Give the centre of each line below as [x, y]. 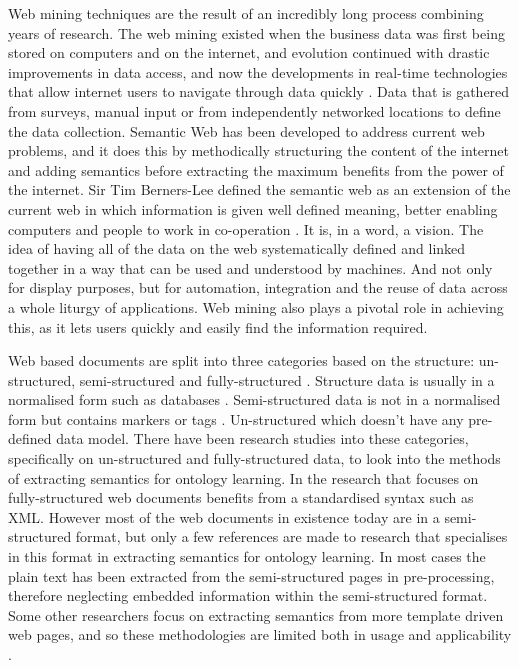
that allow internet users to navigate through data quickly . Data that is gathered [259, 91]
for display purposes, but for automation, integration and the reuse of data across [258, 287]
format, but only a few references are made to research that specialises [291, 536]
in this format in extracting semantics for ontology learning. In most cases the [247, 556]
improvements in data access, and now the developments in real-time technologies [258, 71]
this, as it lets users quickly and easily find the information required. [218, 326]
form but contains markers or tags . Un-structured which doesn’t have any [236, 418]
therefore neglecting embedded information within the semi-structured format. [248, 595]
